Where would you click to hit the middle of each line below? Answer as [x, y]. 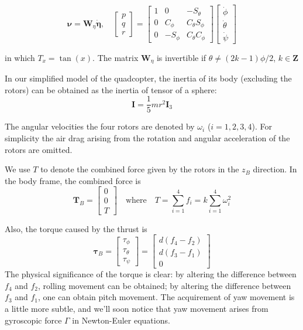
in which [20, 57]
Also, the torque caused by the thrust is [76, 228]
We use [18, 169]
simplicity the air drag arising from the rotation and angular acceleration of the [147, 138]
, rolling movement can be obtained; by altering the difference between [165, 285]
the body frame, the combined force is [73, 180]
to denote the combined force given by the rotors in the [140, 169]
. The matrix [116, 57]
